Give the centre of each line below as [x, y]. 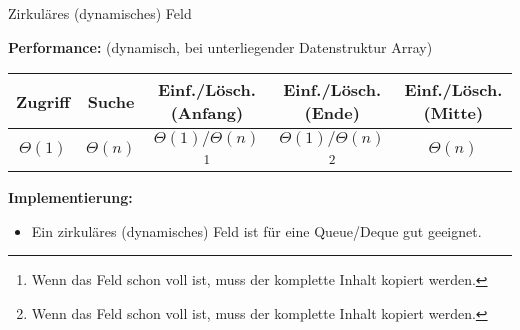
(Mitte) [453, 113]
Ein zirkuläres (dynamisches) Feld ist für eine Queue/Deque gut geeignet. [256, 230]
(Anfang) [207, 113]
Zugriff [43, 101]
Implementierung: [70, 197]
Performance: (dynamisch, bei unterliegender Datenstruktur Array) [220, 46]
